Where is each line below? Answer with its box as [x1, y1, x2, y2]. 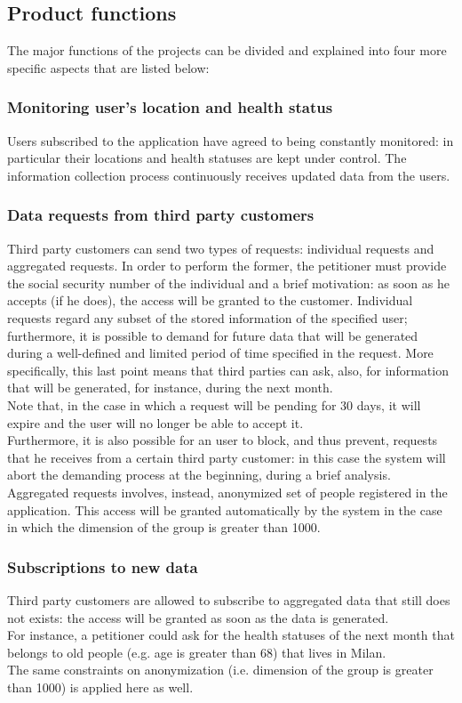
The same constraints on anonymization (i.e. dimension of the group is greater [7, 660, 434, 679]
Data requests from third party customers [7, 204, 315, 226]
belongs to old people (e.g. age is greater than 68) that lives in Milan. [7, 642, 386, 661]
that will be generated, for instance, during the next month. [7, 378, 333, 397]
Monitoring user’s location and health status [7, 96, 333, 118]
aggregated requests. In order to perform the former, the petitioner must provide [7, 256, 447, 275]
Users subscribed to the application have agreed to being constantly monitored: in [7, 131, 454, 149]
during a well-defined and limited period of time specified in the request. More [7, 343, 434, 362]
